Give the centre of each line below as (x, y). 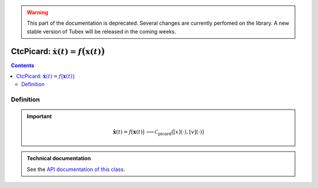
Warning (37, 12)
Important (39, 116)
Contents (23, 65)
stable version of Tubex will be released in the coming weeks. (102, 31)
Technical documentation (59, 159)
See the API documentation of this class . (76, 169)
